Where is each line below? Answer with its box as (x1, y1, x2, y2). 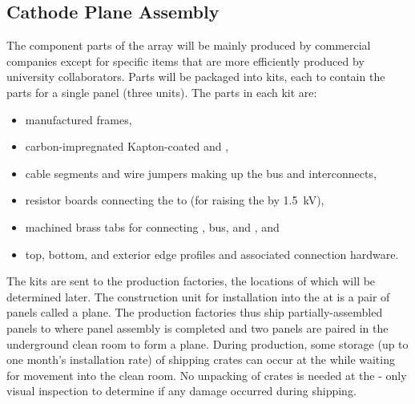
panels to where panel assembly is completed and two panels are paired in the (6, 319, 389, 336)
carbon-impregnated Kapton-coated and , (25, 138, 229, 155)
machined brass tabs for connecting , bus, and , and (25, 218, 280, 235)
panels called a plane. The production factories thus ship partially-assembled (6, 304, 383, 321)
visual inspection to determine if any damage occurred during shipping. (6, 382, 357, 399)
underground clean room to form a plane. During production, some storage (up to (6, 335, 409, 352)
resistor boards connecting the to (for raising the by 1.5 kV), (25, 192, 324, 208)
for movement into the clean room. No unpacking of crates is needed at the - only (6, 366, 407, 383)
